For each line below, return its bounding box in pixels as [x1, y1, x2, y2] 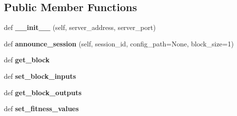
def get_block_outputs [4, 87, 82, 97]
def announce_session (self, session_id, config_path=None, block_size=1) [4, 38, 234, 48]
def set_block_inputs [4, 71, 76, 81]
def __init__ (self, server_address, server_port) [4, 22, 156, 32]
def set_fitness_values [4, 103, 79, 114]
